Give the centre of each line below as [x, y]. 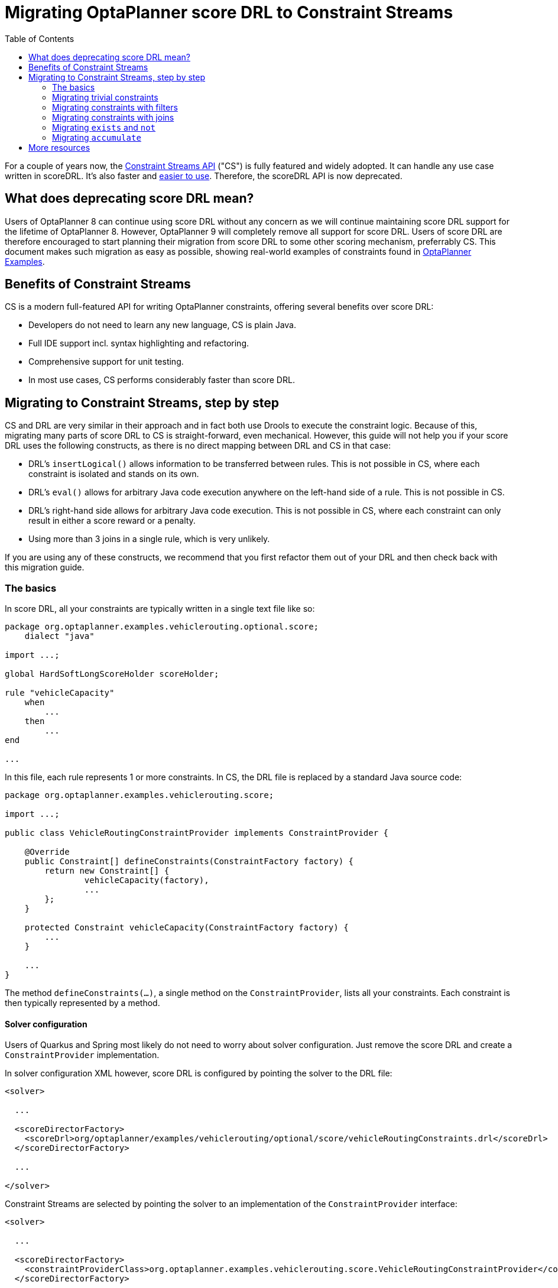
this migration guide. [45, 567]
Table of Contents [40, 38]
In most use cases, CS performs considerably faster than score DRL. [162, 380]
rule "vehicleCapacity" [60, 693]
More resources [59, 147]
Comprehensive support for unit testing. [106, 362]
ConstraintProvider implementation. [82, 1055]
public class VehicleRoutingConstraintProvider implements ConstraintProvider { [197, 833]
